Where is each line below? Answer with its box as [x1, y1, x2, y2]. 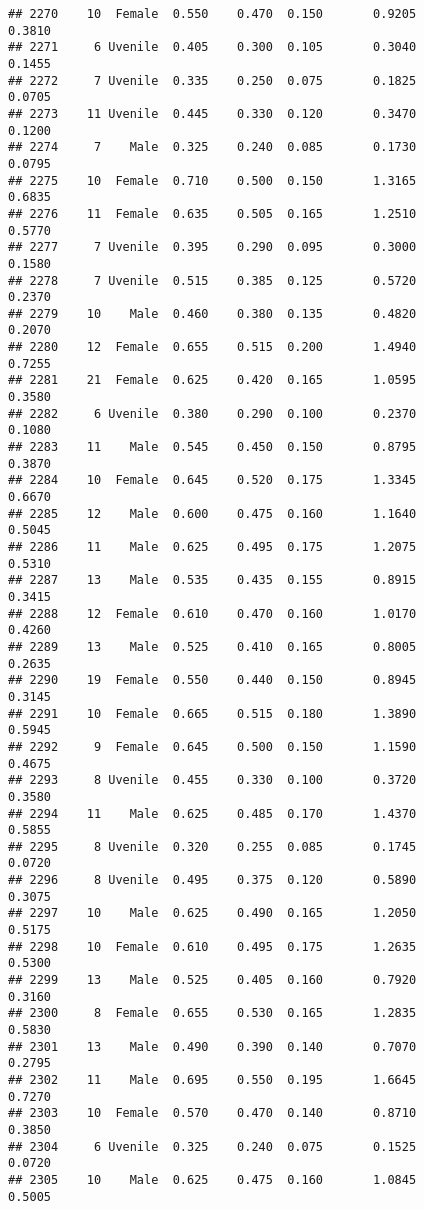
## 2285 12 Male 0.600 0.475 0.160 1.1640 [8, 506, 417, 521]
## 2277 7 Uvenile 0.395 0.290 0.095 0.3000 [8, 240, 417, 255]
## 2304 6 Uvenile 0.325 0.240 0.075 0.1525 [8, 1139, 417, 1154]
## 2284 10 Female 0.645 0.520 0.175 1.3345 [8, 473, 417, 488]
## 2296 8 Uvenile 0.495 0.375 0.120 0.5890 [8, 873, 417, 888]
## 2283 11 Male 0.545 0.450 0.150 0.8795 [8, 440, 417, 455]
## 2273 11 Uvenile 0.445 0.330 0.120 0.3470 [8, 106, 417, 121]
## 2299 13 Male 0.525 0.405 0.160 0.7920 [8, 973, 417, 988]
